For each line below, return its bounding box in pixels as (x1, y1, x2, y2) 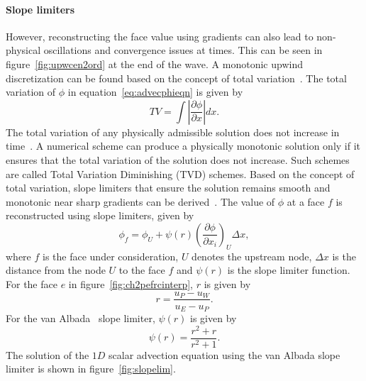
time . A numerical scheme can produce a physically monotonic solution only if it (6, 138, 361, 153)
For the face (6, 276, 57, 291)
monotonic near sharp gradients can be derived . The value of (6, 194, 275, 209)
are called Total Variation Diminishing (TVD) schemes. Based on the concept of (6, 166, 355, 181)
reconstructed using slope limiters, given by (6, 208, 194, 223)
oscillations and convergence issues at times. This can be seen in (43, 43, 323, 57)
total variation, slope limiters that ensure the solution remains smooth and (6, 180, 331, 195)
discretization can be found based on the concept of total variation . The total (6, 70, 347, 85)
